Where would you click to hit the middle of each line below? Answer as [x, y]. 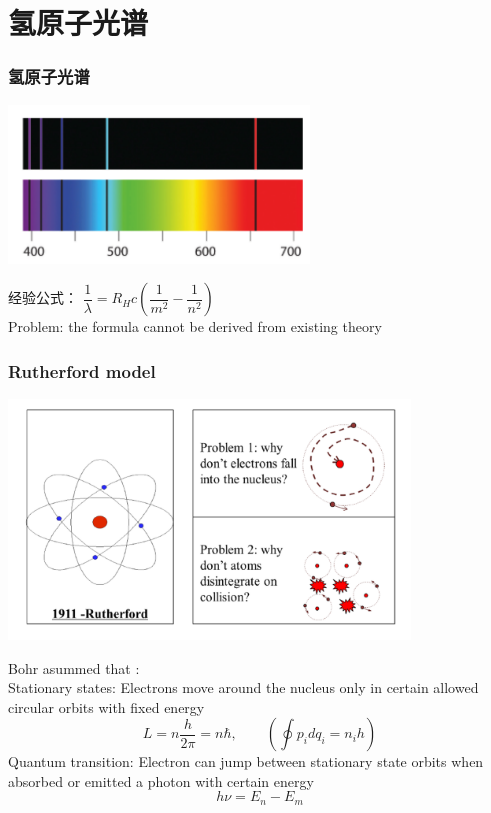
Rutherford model [82, 370]
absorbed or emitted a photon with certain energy [161, 780]
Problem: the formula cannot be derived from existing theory [195, 326]
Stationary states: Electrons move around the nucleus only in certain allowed [243, 687]
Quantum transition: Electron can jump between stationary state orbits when [246, 761]
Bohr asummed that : [74, 667]
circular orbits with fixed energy [106, 706]
